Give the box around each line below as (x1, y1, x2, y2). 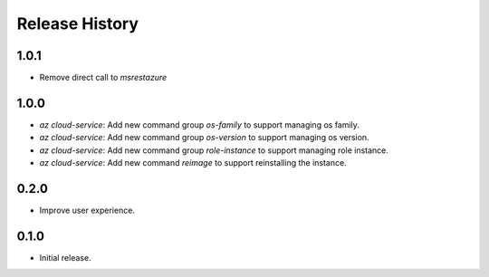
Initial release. (39, 252, 91, 263)
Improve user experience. (39, 205, 136, 216)
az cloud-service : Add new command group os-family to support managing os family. (39, 119, 360, 130)
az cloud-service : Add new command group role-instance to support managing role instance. (39, 145, 389, 156)
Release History (16, 14, 139, 33)
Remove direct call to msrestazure (39, 72, 168, 83)
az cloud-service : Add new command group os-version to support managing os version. (39, 132, 370, 143)
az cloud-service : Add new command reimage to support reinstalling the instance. (39, 158, 348, 168)
